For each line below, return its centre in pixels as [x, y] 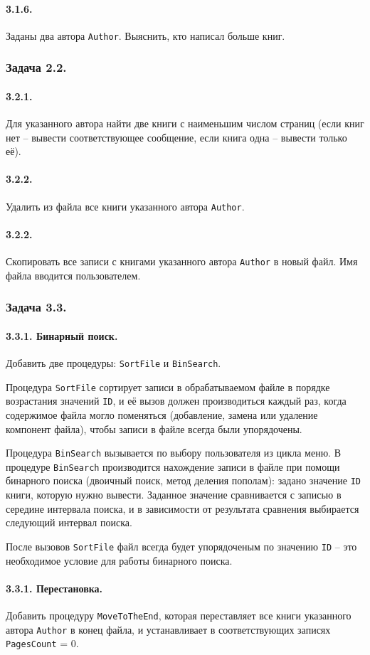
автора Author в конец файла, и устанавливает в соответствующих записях [168, 629]
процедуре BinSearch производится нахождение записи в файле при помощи [173, 466]
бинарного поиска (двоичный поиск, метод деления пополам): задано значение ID [183, 480]
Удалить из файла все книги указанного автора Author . [125, 206]
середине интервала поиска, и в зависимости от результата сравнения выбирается [183, 508]
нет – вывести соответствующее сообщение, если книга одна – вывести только [176, 137]
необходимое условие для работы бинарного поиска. [119, 560]
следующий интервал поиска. [69, 522]
